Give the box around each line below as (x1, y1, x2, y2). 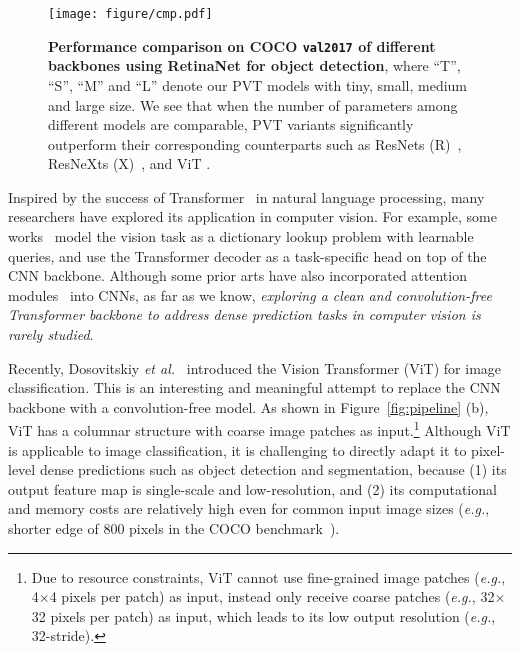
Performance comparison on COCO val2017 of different (48, 35, 436, 56)
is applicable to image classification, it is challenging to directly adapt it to (8, 439, 467, 460)
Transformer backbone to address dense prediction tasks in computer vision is (8, 304, 481, 325)
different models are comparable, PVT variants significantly (48, 114, 414, 135)
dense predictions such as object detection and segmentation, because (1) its (39, 459, 507, 480)
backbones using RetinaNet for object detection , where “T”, (48, 55, 461, 76)
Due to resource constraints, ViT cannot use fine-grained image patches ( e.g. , (31, 566, 506, 587)
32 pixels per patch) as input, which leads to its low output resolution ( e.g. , (31, 605, 496, 626)
